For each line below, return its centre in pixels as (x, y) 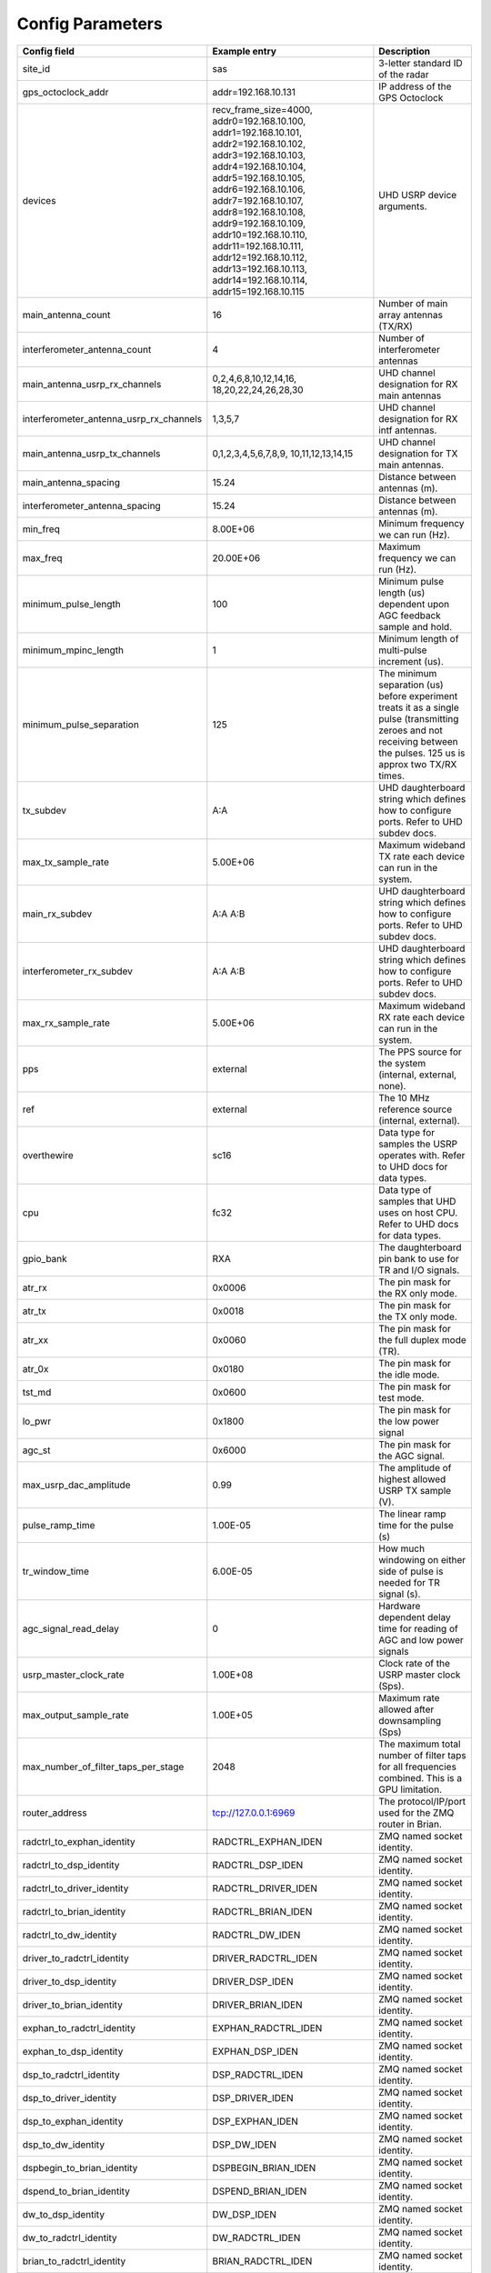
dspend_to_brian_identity (76, 2191)
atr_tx (35, 1311)
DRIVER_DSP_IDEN (253, 1981)
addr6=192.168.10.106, (259, 189)
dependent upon (414, 604)
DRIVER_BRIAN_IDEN (258, 2005)
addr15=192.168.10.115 (258, 291)
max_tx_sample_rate (65, 862)
